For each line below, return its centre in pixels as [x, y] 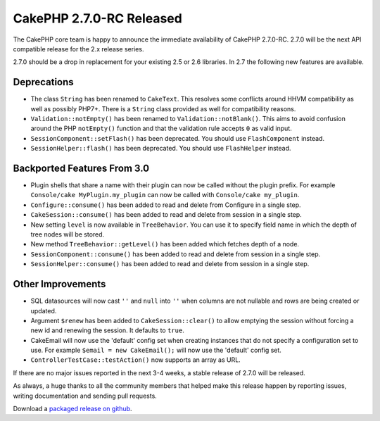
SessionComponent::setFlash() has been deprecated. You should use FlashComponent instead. [178, 138]
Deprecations [43, 82]
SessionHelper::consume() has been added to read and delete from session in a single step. [170, 264]
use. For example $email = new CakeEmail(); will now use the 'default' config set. [156, 350]
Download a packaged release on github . [73, 409]
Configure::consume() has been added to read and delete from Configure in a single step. [166, 205]
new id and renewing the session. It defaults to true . [107, 330]
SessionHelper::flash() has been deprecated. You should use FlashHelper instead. [161, 149]
